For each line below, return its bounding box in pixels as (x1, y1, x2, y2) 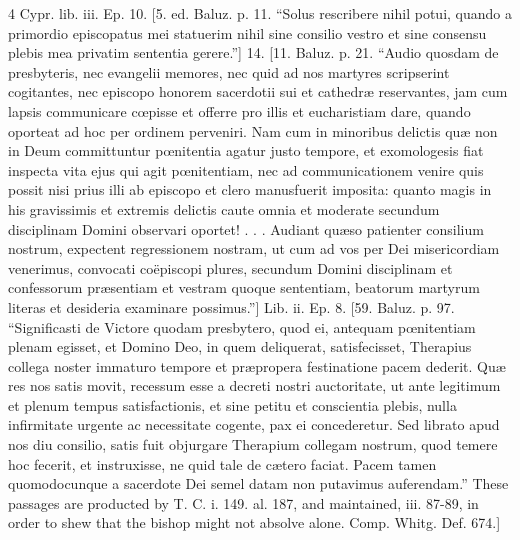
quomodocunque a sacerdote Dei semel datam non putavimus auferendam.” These (8, 473, 509, 494)
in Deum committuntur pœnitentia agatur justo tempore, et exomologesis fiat (8, 140, 484, 161)
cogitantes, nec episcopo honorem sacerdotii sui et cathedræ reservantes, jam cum (8, 81, 508, 102)
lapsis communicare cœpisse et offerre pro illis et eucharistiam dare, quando (8, 100, 471, 121)
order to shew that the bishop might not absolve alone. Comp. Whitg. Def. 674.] (8, 512, 501, 533)
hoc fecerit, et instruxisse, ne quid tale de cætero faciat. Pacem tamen (8, 453, 437, 474)
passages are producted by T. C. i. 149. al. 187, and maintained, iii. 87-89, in (8, 492, 479, 513)
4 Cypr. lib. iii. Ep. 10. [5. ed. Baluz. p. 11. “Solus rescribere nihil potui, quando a (8, 3, 512, 23)
